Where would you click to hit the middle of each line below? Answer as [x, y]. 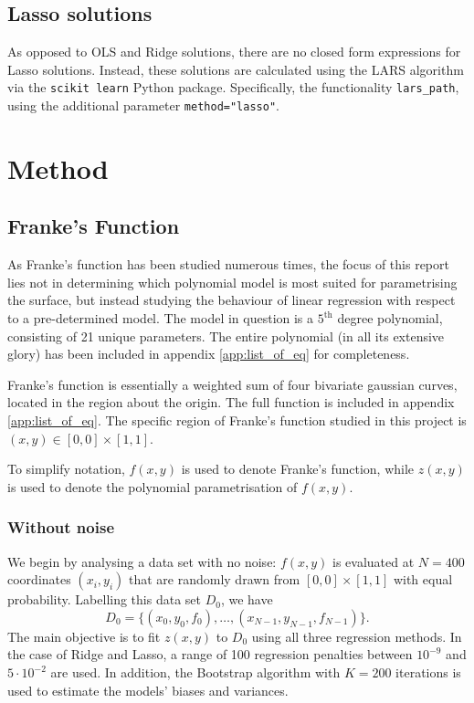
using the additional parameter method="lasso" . [143, 105]
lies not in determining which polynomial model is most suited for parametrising [232, 282]
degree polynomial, [390, 318]
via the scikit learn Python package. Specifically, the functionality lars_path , [233, 87]
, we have [247, 599]
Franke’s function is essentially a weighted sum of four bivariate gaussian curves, [232, 384]
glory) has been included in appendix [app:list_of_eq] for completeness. [209, 354]
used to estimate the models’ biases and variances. [148, 690]
